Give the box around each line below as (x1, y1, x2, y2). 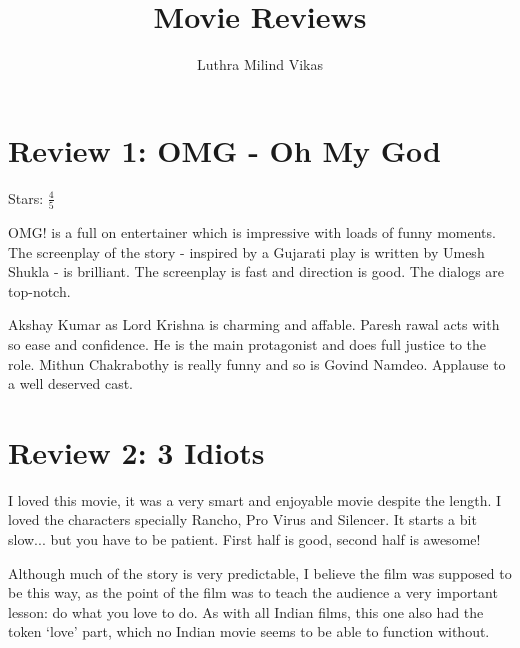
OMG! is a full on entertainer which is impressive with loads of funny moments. (8, 221, 496, 242)
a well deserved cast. (8, 373, 133, 394)
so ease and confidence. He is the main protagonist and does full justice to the (8, 333, 487, 354)
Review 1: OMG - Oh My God (8, 129, 441, 170)
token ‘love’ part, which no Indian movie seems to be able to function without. (8, 621, 490, 642)
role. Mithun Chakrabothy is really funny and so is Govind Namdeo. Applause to (8, 353, 506, 374)
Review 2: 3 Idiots (8, 431, 265, 472)
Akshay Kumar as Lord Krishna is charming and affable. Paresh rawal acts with (8, 314, 500, 335)
